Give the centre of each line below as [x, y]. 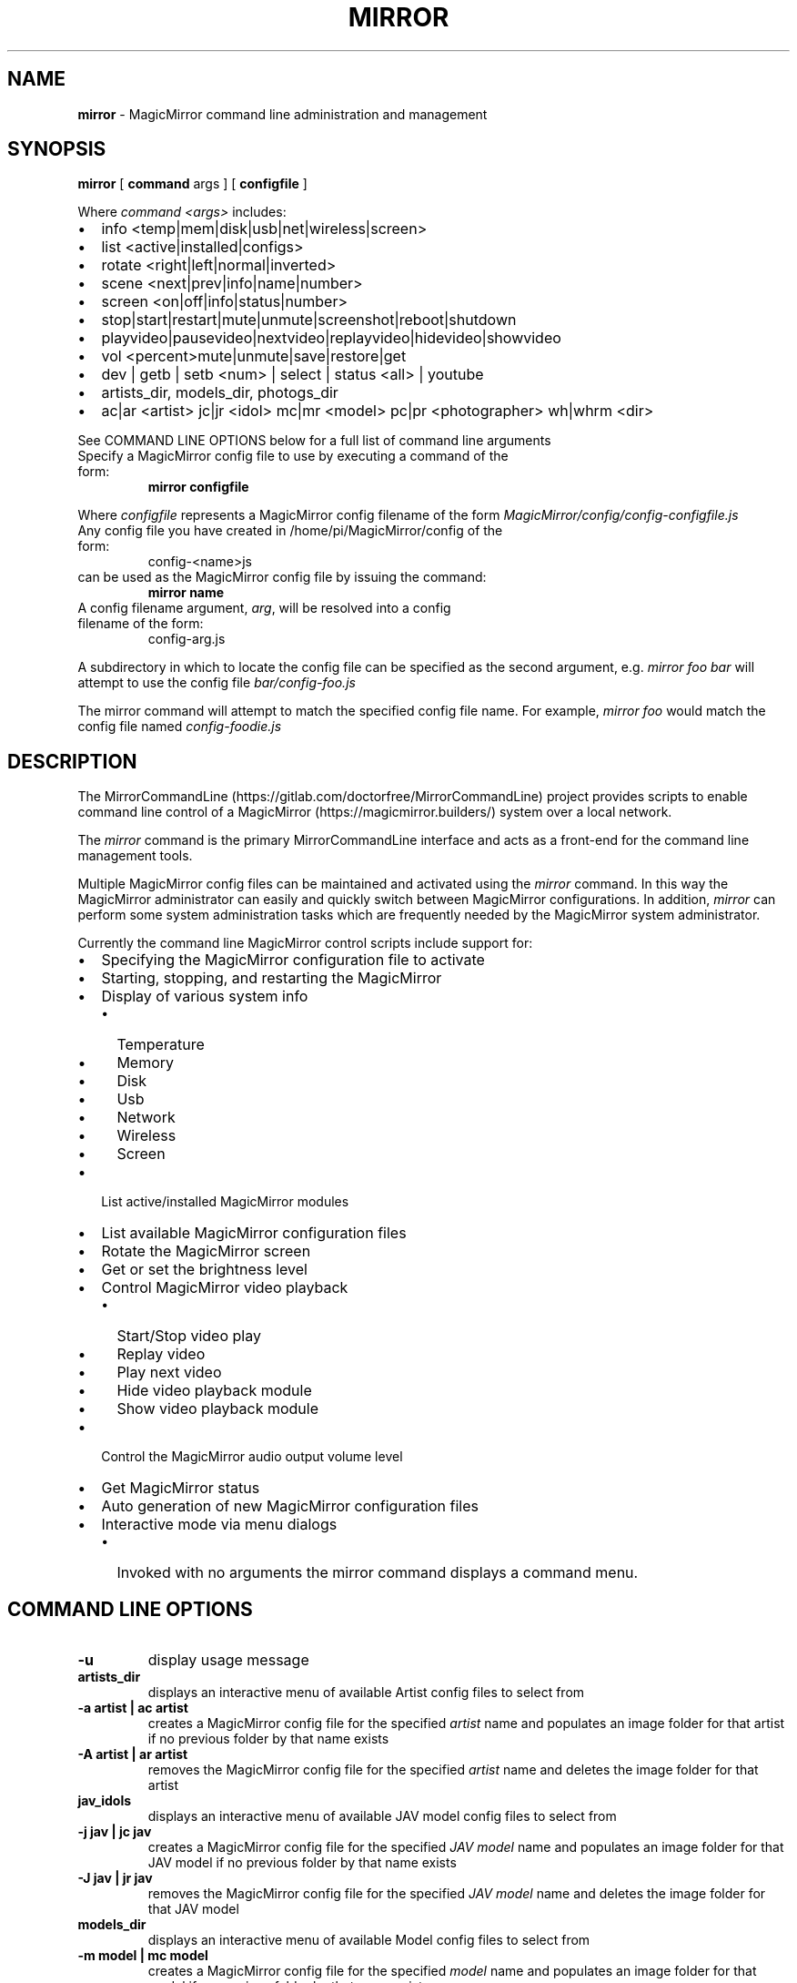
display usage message [228, 1660]
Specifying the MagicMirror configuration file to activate [293, 960]
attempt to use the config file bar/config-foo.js [217, 683]
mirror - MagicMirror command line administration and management [282, 114]
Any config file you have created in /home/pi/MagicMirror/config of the [290, 531]
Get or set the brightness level [204, 1270]
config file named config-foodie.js [180, 727]
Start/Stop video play [189, 1336]
